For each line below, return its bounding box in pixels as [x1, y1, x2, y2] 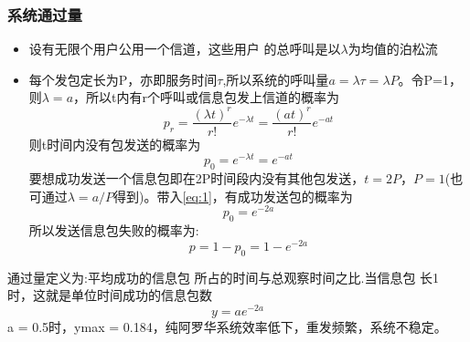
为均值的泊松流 [347, 39, 438, 58]
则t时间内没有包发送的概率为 [28, 134, 201, 153]
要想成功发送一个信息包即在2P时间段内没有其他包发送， [28, 169, 365, 188]
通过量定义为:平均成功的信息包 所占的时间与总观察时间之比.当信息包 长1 [7, 267, 440, 286]
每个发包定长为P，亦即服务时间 [28, 69, 218, 88]
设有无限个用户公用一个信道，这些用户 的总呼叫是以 [28, 39, 341, 58]
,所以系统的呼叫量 [222, 69, 329, 88]
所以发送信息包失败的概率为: [28, 221, 199, 240]
